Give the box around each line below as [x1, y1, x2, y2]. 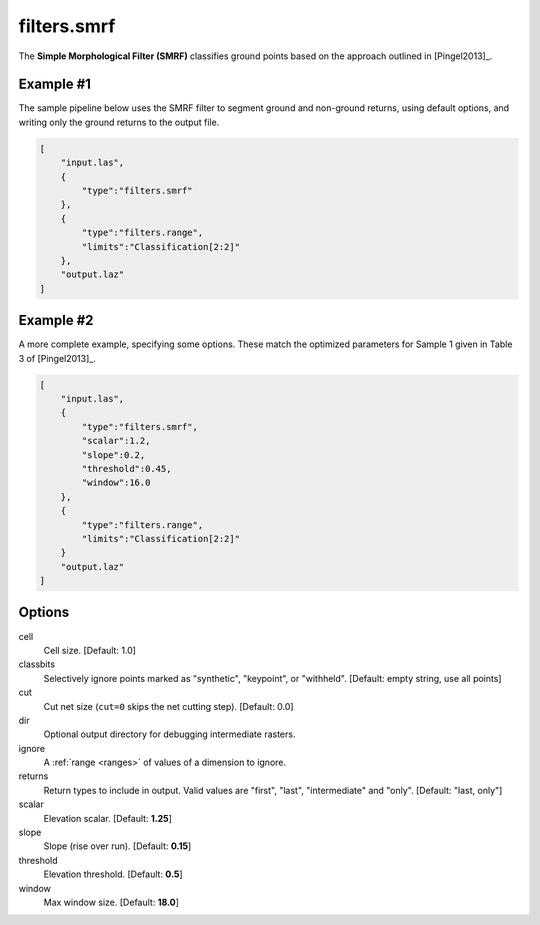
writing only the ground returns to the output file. [18, 116, 220, 128]
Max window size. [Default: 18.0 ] [43, 896, 180, 908]
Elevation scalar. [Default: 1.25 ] [43, 812, 172, 824]
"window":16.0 [81, 477, 151, 489]
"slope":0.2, [81, 449, 146, 460]
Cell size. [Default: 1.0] [43, 644, 137, 656]
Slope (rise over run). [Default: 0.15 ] [43, 840, 192, 852]
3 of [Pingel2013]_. [18, 352, 97, 364]
